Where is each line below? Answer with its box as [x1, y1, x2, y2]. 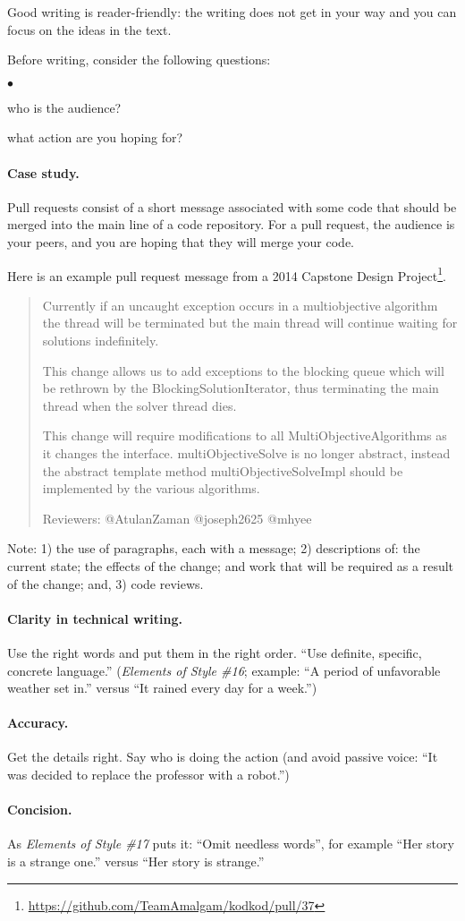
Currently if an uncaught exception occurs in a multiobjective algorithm [42, 295, 438, 314]
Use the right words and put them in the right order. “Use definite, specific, [7, 643, 422, 661]
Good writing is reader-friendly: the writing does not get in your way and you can [7, 3, 457, 21]
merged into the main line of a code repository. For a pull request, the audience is [7, 215, 455, 234]
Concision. [7, 800, 72, 819]
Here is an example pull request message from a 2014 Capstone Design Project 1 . [7, 263, 446, 285]
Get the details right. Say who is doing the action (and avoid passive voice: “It [7, 747, 438, 766]
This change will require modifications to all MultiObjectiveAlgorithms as [42, 426, 447, 445]
